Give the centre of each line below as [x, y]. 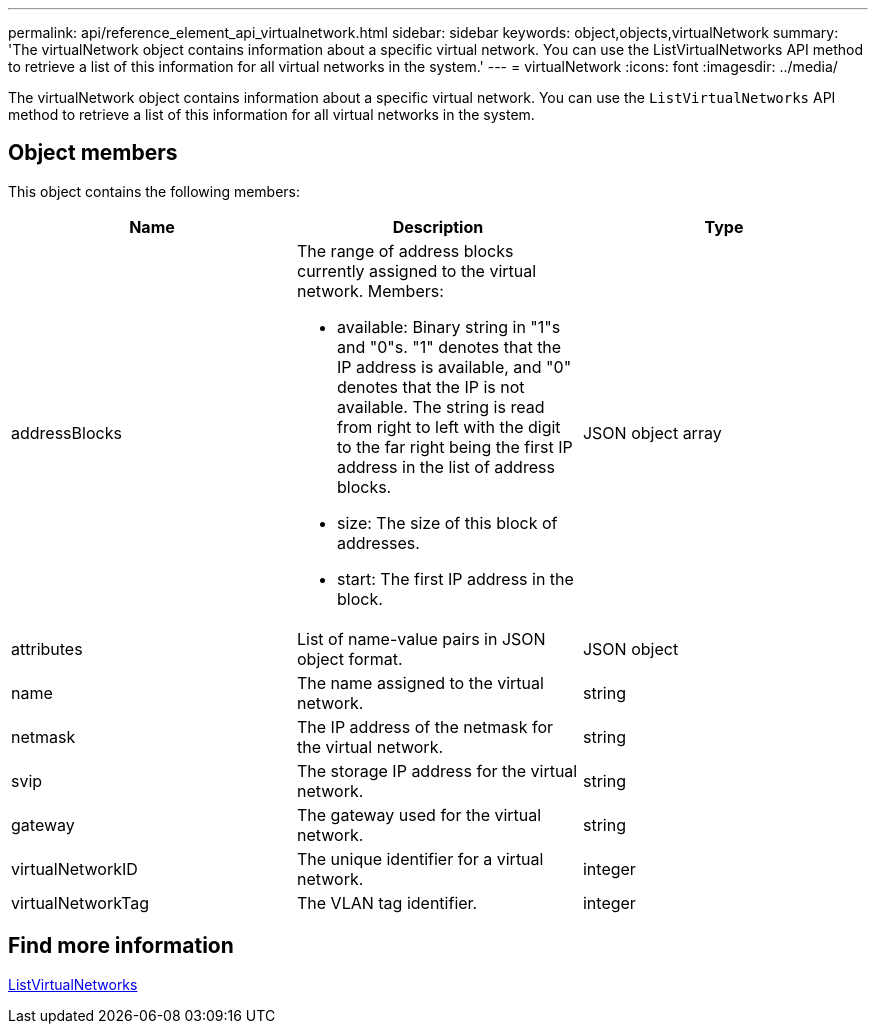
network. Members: [370, 290]
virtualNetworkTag [80, 902]
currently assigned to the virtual [416, 270]
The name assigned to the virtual [420, 682]
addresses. [378, 542]
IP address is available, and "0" [454, 366]
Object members [93, 153]
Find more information [121, 946]
